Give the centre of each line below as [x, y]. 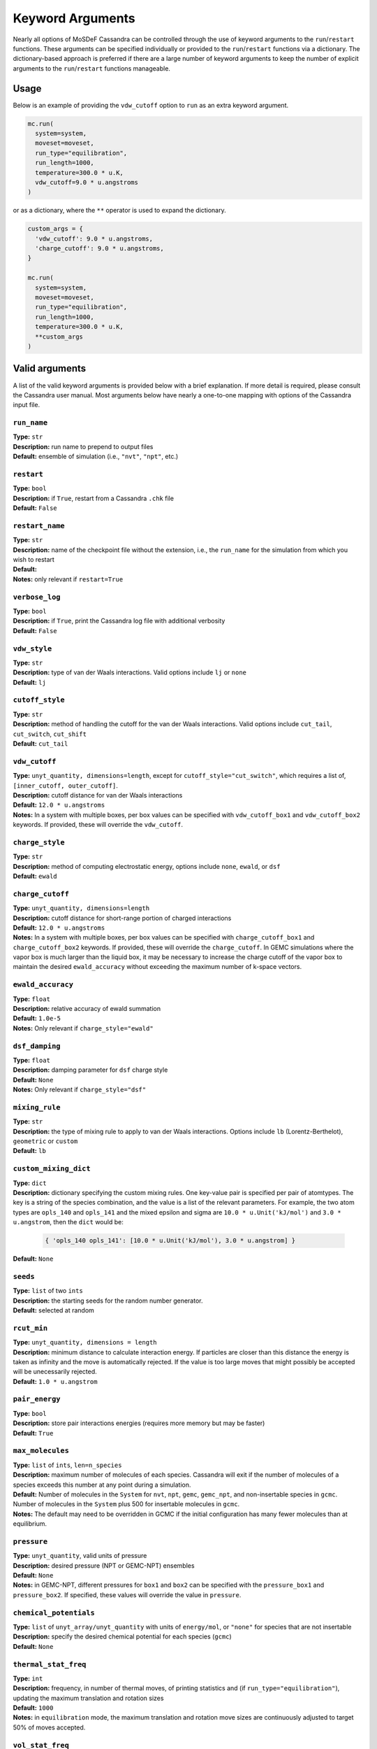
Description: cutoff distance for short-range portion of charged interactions [122, 918]
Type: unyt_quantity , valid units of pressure [80, 1556]
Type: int [28, 1678]
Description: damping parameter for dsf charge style [90, 1070]
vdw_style [32, 649]
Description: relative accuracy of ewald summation [87, 1009]
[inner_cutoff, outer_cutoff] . [66, 785]
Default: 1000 [33, 1708]
